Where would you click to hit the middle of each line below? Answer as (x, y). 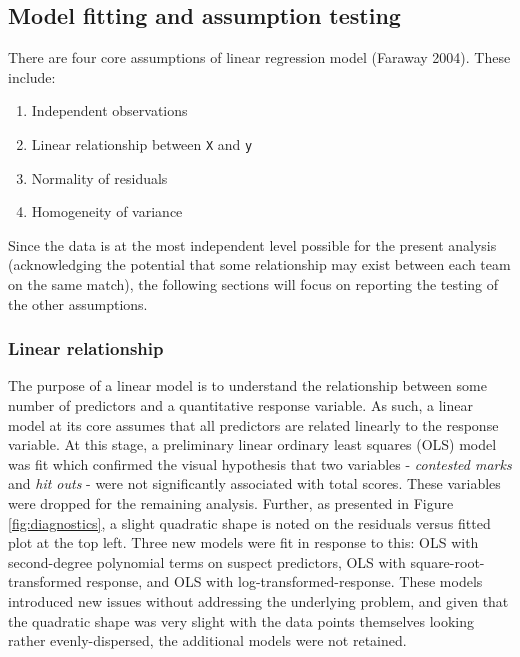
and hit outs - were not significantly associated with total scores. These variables (254, 483)
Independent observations (109, 110)
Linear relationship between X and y (142, 143)
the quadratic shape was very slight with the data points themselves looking (241, 620)
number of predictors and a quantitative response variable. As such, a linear (240, 405)
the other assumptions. (78, 303)
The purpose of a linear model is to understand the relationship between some (247, 385)
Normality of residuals (99, 177)
